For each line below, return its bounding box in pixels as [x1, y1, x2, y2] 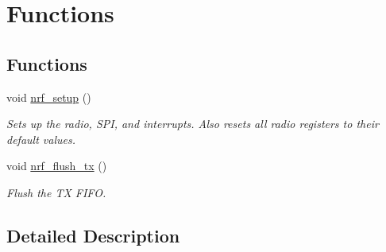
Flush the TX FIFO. [6, 184, 106, 200]
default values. [6, 130, 75, 147]
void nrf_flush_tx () [6, 157, 107, 174]
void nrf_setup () [6, 88, 91, 105]
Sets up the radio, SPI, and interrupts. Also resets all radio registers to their [6, 115, 379, 132]
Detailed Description [6, 223, 180, 247]
